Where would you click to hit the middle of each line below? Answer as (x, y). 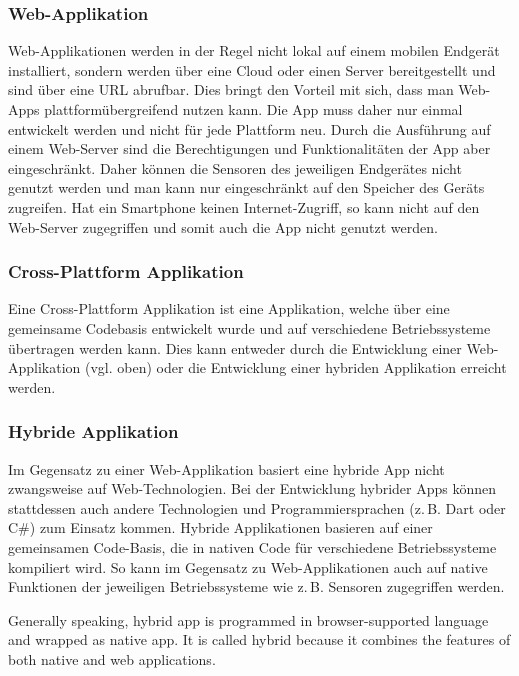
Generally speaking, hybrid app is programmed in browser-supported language (248, 619)
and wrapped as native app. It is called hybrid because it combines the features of (259, 639)
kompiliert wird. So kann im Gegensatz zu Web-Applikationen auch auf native (248, 566)
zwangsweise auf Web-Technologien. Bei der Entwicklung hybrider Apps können (252, 488)
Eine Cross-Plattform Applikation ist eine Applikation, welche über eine (229, 308)
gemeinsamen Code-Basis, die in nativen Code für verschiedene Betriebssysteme (252, 546)
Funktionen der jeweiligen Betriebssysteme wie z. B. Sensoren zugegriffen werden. (256, 586)
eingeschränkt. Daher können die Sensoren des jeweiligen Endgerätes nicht (235, 167)
